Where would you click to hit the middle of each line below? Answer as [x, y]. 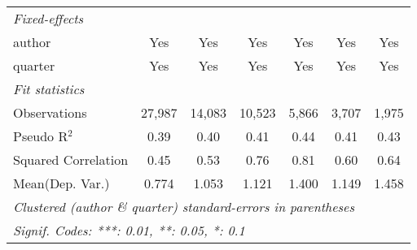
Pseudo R [41, 136]
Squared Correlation [71, 159]
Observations [50, 112]
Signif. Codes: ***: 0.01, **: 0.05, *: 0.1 [129, 230]
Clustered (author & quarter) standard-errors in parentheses [184, 207]
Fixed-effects [48, 18]
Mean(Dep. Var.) [61, 183]
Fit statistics [49, 89]
